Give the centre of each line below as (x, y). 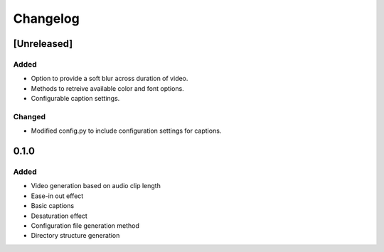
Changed (30, 116)
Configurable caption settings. (75, 99)
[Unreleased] (43, 44)
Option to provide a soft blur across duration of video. (110, 79)
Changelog (46, 18)
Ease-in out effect (57, 196)
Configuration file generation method (85, 225)
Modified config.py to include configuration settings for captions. (126, 131)
